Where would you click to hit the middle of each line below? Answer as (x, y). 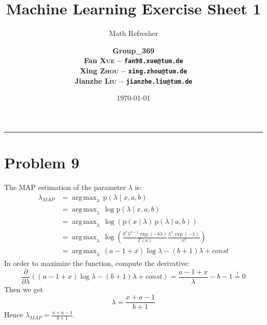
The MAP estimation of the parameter (65, 187)
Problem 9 (42, 162)
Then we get (24, 289)
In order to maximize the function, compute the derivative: (97, 263)
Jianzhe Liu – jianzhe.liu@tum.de (133, 80)
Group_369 (133, 50)
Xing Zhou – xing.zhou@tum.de (133, 70)
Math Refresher (133, 33)
